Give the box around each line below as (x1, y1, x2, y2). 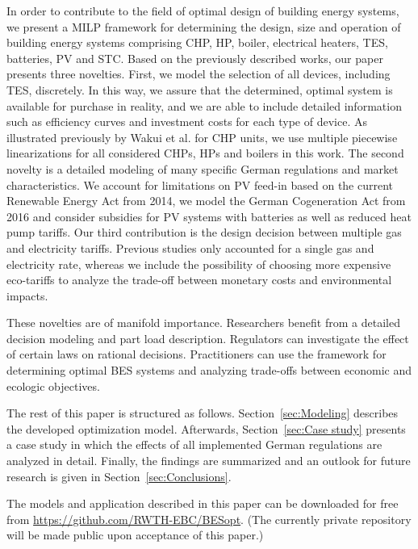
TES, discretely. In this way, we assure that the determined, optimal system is (6, 81, 393, 98)
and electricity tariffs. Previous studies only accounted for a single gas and (6, 239, 374, 256)
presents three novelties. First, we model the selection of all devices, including (6, 65, 391, 82)
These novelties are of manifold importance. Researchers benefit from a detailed (6, 314, 400, 331)
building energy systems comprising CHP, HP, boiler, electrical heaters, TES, (6, 34, 388, 51)
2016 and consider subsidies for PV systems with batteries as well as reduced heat (6, 207, 412, 224)
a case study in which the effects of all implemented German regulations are (6, 436, 382, 453)
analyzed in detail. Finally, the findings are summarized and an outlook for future (6, 452, 411, 469)
